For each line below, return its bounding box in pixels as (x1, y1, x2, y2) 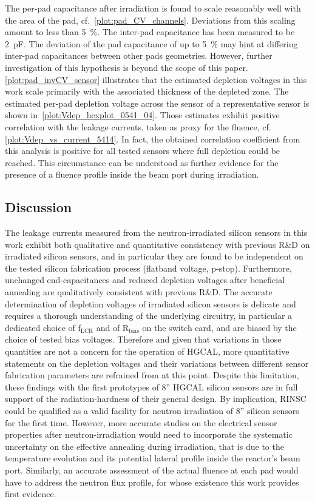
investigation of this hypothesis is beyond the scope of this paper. (5, 61, 248, 73)
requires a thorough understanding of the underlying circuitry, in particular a (5, 309, 293, 322)
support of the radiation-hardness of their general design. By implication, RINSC (5, 392, 307, 405)
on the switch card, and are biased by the (142, 321, 297, 333)
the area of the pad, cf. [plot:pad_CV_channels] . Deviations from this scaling (5, 13, 296, 26)
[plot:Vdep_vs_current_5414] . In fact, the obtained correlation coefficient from (5, 132, 300, 145)
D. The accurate (212, 286, 273, 298)
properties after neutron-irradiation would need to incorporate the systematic (5, 428, 293, 441)
